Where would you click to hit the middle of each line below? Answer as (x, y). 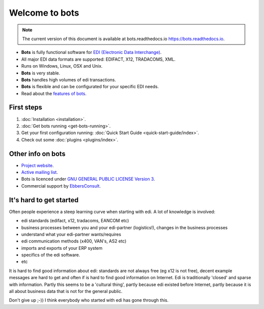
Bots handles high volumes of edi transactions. (69, 80)
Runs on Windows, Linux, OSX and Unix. (62, 66)
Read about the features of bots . (54, 94)
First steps (26, 107)
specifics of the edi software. (51, 255)
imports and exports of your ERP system (62, 248)
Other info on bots (37, 154)
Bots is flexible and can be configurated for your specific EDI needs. (90, 87)
